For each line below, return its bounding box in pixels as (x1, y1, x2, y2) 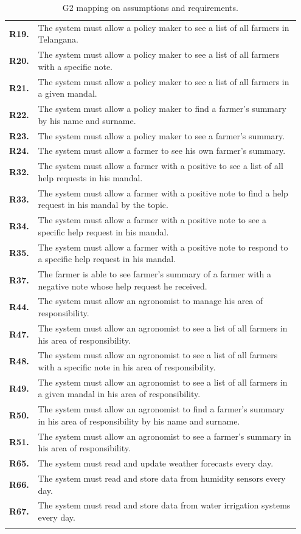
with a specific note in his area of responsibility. (38, 360, 216, 373)
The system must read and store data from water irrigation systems (38, 499, 291, 511)
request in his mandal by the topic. (38, 198, 168, 211)
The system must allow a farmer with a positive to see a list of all (38, 159, 283, 172)
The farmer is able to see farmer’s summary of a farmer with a (38, 268, 272, 280)
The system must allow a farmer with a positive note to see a (38, 213, 267, 226)
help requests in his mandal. (38, 171, 143, 184)
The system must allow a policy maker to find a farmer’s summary (38, 102, 286, 115)
